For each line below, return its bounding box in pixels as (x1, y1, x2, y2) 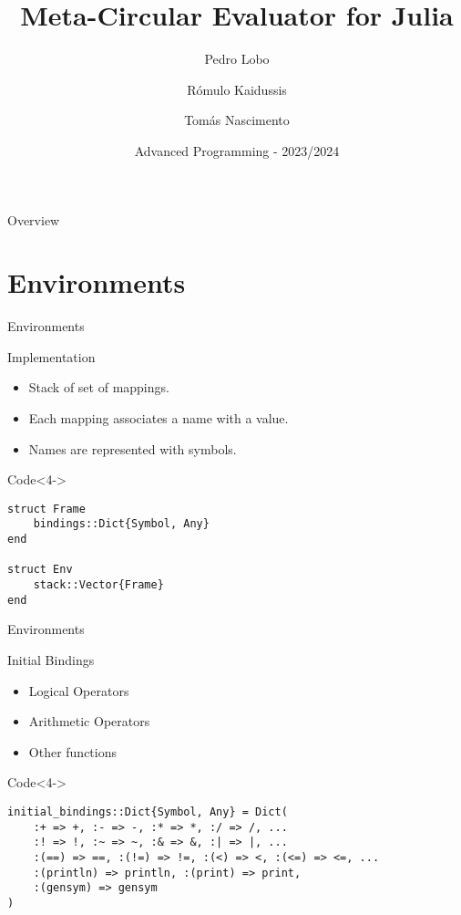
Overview (7, 210, 60, 229)
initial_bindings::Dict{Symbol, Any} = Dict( (7, 805, 288, 818)
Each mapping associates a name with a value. (28, 409, 289, 427)
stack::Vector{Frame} (33, 578, 164, 592)
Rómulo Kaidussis (187, 79, 287, 99)
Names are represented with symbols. (28, 439, 237, 458)
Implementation (7, 347, 96, 366)
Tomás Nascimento (184, 110, 290, 130)
